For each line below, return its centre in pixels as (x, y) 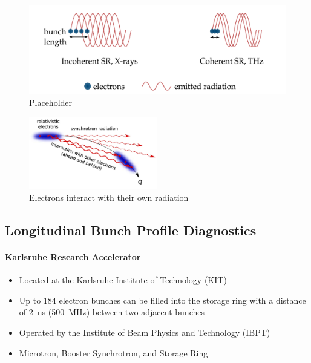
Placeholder (51, 103)
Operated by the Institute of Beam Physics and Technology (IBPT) (145, 332)
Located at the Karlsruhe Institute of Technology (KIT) (123, 280)
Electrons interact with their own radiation (109, 198)
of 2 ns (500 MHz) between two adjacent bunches (112, 312)
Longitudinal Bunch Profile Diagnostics (131, 230)
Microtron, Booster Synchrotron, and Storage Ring (113, 352)
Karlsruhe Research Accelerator (73, 257)
